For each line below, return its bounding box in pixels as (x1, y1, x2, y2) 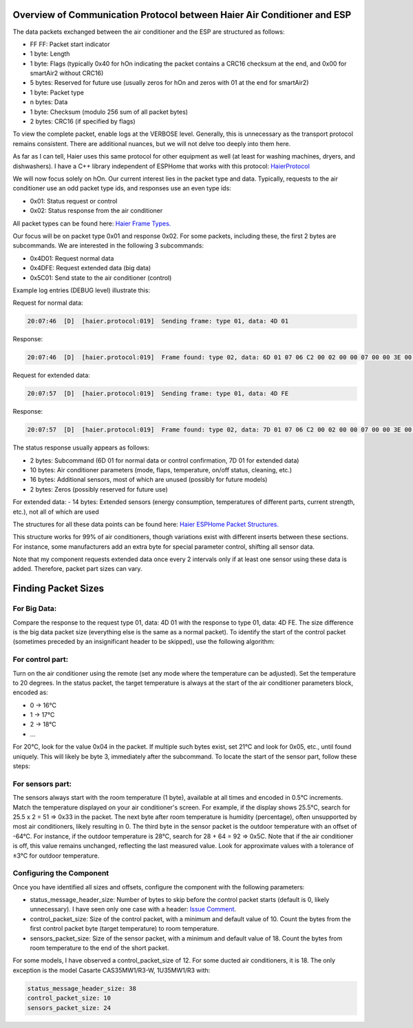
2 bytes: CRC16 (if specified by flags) (30, 117, 136, 125)
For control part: (12, 655, 69, 665)
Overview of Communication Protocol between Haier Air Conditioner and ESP (12, 9, 352, 21)
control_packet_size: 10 (27, 994, 112, 1002)
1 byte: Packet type (30, 88, 84, 97)
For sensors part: (12, 779, 72, 789)
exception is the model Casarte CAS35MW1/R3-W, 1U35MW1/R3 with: (12, 966, 211, 974)
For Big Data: (12, 604, 57, 614)
